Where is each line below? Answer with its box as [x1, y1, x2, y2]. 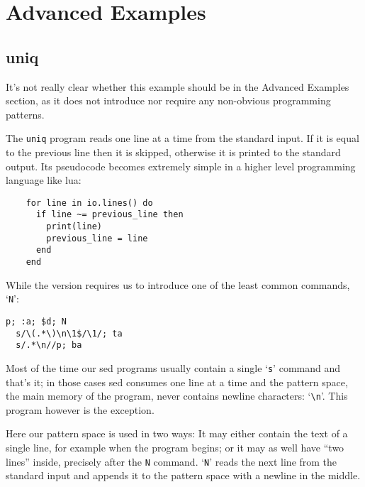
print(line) [46, 221, 103, 232]
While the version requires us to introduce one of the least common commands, [6, 277, 350, 292]
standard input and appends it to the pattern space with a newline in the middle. [6, 468, 361, 483]
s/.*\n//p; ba [16, 340, 82, 351]
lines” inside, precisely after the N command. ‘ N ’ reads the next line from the [6, 454, 337, 469]
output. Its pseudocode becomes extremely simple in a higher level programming [6, 158, 356, 173]
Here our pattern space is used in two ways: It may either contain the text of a [6, 426, 348, 441]
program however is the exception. [6, 402, 155, 417]
